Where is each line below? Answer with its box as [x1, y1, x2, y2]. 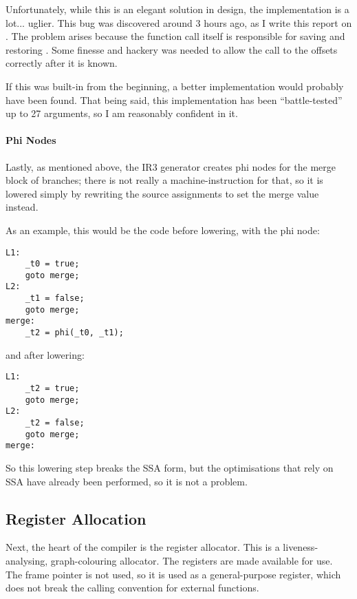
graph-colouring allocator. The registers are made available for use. [50, 553, 333, 567]
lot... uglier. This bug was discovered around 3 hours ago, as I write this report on [6, 15, 352, 30]
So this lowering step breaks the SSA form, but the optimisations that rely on [6, 460, 334, 474]
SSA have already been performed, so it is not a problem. [6, 474, 248, 488]
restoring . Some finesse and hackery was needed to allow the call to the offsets [6, 42, 338, 56]
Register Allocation [6, 507, 147, 529]
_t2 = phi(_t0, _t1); [25, 328, 124, 338]
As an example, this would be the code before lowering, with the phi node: [6, 222, 320, 237]
